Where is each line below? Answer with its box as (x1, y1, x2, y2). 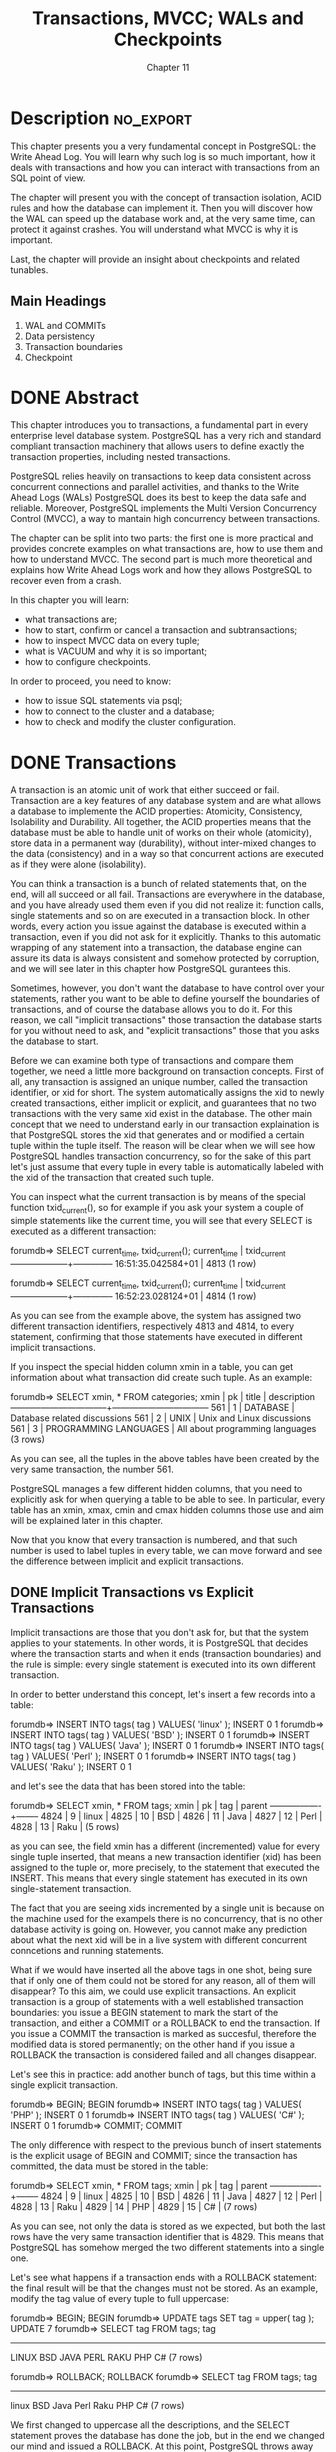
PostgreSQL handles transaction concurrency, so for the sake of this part (10, 1150, 312, 1162)
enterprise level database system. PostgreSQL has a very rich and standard (10, 430, 322, 442)
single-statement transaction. (10, 1882, 132, 1894)
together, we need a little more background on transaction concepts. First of (10, 1065, 325, 1077)
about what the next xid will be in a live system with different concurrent (10, 1933, 308, 1946)
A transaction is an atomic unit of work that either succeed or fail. (10, 784, 280, 796)
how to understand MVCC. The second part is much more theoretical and (10, 553, 313, 566)
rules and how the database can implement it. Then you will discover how (10, 202, 313, 214)
